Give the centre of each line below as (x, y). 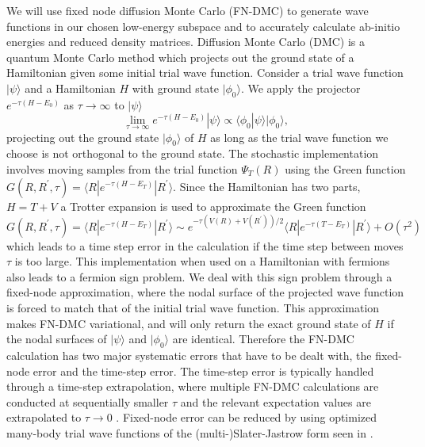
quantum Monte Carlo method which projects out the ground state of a (180, 57)
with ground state (175, 88)
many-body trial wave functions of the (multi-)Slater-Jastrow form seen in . (190, 432)
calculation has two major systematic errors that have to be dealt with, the (189, 355)
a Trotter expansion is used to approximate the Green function (213, 206)
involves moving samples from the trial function (122, 168)
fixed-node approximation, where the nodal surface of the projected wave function (205, 292)
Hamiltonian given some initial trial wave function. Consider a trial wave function (205, 73)
